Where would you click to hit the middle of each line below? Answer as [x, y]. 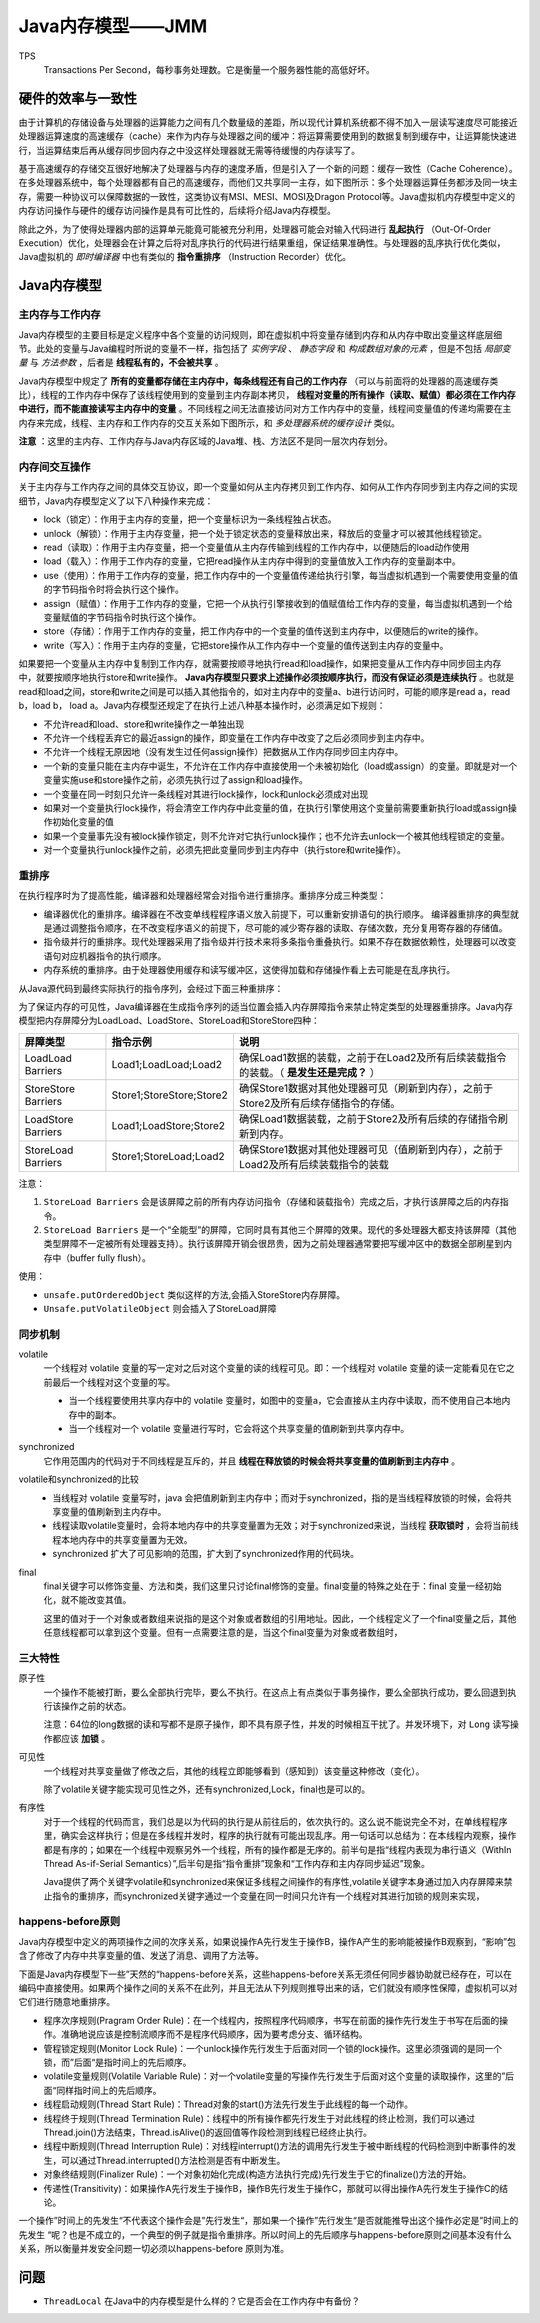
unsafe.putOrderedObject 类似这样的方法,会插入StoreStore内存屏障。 [194, 1294]
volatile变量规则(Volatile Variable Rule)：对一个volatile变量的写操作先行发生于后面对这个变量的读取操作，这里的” [274, 2076]
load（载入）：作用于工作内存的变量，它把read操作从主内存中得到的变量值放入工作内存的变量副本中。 [252, 561]
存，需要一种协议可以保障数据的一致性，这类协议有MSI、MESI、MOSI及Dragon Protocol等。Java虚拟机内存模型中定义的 [267, 196]
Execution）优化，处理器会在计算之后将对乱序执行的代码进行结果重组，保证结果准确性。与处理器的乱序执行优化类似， [262, 242]
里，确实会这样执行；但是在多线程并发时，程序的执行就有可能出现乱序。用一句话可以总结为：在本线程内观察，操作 [280, 1836]
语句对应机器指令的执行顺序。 [105, 956]
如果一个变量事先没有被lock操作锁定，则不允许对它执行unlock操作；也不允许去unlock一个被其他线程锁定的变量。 [276, 836]
